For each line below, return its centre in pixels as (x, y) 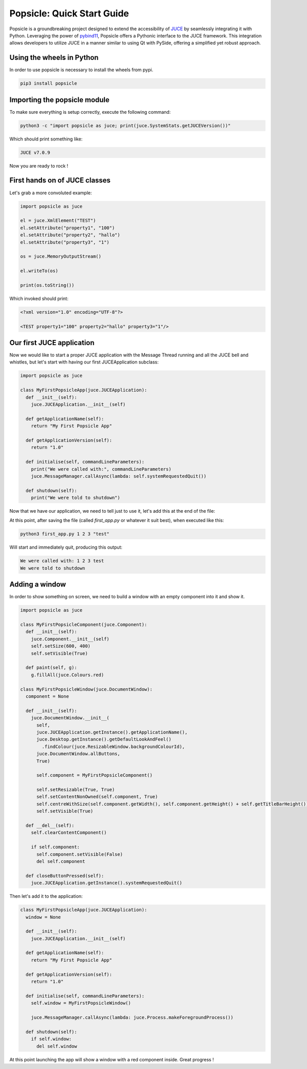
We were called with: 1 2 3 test (62, 561)
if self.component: (56, 847)
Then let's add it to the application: (46, 896)
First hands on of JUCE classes (60, 180)
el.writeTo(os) (39, 271)
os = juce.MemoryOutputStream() (61, 257)
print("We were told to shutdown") (75, 498)
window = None (43, 917)
